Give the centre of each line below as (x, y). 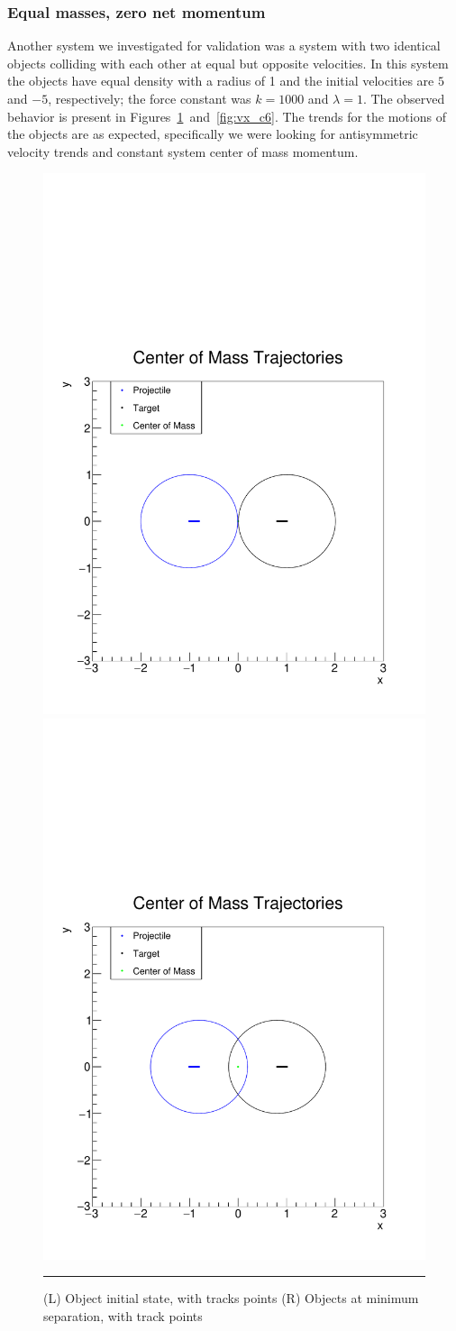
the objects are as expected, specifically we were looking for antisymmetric (213, 134)
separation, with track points (123, 1316)
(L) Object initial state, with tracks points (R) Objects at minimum (231, 1298)
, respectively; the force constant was (150, 98)
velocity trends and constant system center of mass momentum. (183, 151)
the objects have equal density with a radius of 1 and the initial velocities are (221, 81)
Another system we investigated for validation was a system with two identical (224, 46)
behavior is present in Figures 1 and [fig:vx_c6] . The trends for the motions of (227, 116)
